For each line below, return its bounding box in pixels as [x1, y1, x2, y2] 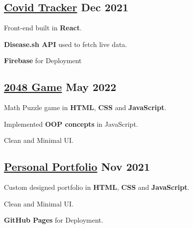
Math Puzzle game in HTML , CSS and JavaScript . [4, 102, 167, 113]
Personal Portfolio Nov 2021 [4, 159, 150, 174]
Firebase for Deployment [4, 55, 82, 66]
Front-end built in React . [4, 23, 82, 33]
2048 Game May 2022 [4, 79, 117, 94]
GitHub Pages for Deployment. [4, 215, 103, 225]
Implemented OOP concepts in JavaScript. [4, 118, 138, 129]
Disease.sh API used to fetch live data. [4, 39, 127, 49]
